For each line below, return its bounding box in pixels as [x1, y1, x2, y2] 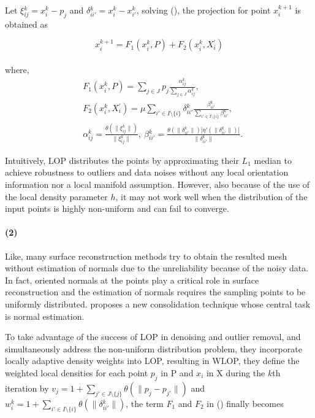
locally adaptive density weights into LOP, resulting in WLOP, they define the [5, 354, 300, 367]
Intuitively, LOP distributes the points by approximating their [5, 153, 239, 166]
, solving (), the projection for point [136, 4, 271, 16]
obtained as [5, 17, 48, 30]
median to [254, 153, 292, 166]
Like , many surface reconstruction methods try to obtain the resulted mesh [5, 249, 287, 262]
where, [5, 63, 29, 75]
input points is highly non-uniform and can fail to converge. [5, 202, 229, 215]
